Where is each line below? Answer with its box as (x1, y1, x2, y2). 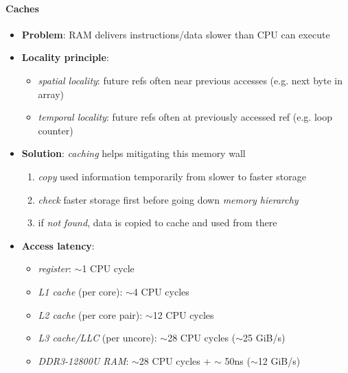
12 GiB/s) (257, 353, 301, 368)
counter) (38, 123, 73, 137)
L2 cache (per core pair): (38, 307, 143, 322)
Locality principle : (21, 50, 109, 64)
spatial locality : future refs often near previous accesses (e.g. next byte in (38, 73, 343, 87)
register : (38, 261, 71, 276)
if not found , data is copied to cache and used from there (38, 215, 277, 230)
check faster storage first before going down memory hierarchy (38, 192, 299, 206)
